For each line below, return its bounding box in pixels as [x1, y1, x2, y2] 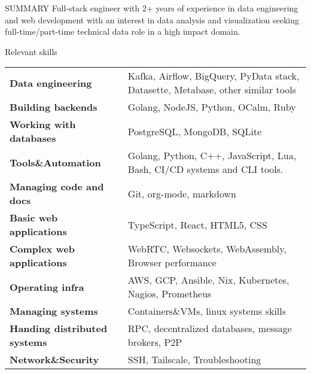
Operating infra [10, 279, 84, 294]
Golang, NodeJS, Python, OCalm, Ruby [127, 100, 296, 114]
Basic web [10, 211, 58, 225]
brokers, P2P [127, 335, 182, 349]
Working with [10, 117, 76, 132]
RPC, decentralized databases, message [127, 321, 292, 336]
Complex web [10, 242, 75, 256]
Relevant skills [5, 45, 57, 57]
